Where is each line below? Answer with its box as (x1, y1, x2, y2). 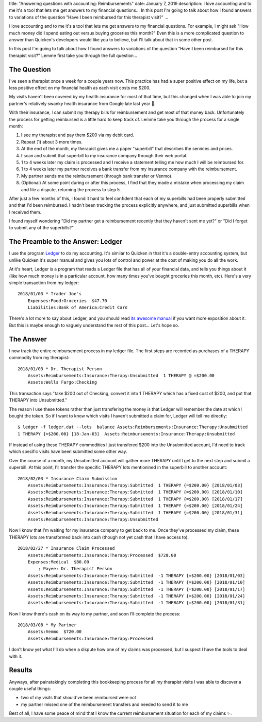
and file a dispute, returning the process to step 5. (21, 186, 121, 192)
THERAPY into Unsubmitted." (9, 397, 67, 403)
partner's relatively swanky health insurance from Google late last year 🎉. (9, 100, 156, 107)
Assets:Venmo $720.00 (27, 629, 82, 634)
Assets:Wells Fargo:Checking (27, 379, 97, 385)
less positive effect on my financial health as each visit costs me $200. (9, 85, 150, 91)
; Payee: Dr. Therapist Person (38, 566, 113, 572)
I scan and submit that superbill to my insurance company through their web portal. (21, 152, 188, 158)
